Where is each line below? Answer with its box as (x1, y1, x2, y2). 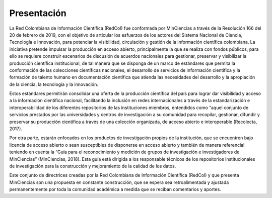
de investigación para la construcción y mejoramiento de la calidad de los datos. (9, 163, 176, 169)
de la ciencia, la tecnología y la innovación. (9, 81, 98, 87)
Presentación (9, 8, 66, 19)
